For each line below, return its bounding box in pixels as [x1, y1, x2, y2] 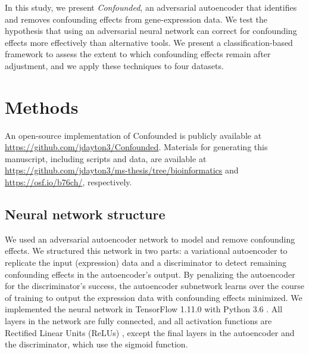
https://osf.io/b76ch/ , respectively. [5, 176, 132, 188]
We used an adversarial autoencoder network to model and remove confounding [5, 232, 295, 245]
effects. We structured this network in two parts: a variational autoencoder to [5, 244, 288, 257]
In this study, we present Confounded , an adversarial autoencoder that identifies [5, 1, 297, 13]
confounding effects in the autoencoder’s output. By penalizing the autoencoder [5, 268, 295, 280]
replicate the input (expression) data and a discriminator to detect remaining [5, 256, 286, 269]
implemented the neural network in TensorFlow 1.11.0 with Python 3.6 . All [5, 303, 283, 315]
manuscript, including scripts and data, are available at [5, 152, 207, 164]
